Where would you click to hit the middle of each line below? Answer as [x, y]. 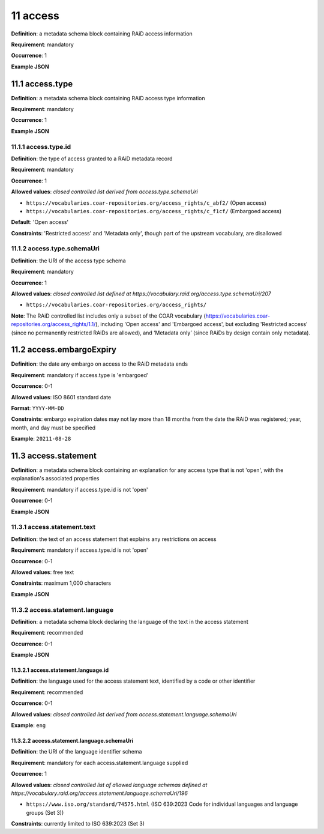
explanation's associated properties [55, 479]
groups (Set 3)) [45, 812]
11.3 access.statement [54, 456]
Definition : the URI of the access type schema [68, 261]
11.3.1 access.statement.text [53, 527]
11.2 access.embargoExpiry [64, 350]
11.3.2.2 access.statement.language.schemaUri [72, 741]
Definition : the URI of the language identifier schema [76, 752]
